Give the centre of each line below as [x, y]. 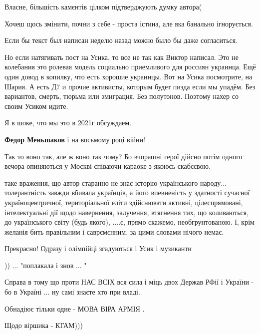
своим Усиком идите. [36, 106]
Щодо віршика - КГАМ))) [44, 325]
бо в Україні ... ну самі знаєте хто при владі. [72, 292]
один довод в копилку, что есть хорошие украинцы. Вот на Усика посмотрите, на [129, 76]
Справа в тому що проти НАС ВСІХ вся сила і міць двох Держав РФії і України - [129, 282]
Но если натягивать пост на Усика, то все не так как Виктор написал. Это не [122, 57]
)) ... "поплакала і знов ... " [46, 265]
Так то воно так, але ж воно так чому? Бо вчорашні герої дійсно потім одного [124, 156]
